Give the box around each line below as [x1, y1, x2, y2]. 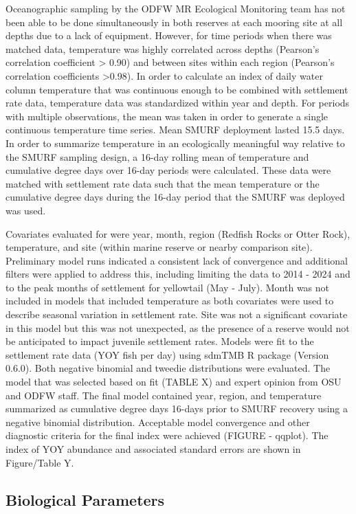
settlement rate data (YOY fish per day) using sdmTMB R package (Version [5, 347, 329, 361]
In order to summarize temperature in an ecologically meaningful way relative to [5, 135, 345, 150]
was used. [5, 203, 46, 217]
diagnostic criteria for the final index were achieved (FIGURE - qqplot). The [5, 428, 329, 443]
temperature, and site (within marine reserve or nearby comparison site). [5, 240, 313, 254]
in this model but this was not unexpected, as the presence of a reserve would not [5, 320, 350, 335]
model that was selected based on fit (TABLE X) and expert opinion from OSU [5, 375, 342, 389]
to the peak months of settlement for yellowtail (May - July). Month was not [5, 280, 330, 294]
